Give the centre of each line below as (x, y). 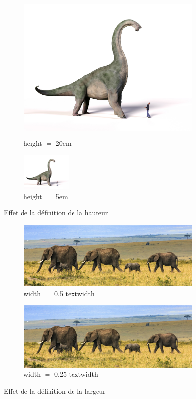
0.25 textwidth (76, 374)
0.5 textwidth (74, 293)
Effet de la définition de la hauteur (56, 213)
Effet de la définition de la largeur (55, 390)
